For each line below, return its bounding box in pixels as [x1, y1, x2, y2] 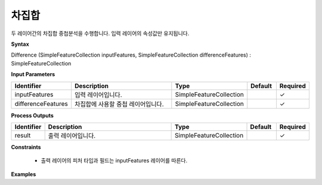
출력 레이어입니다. [48, 131, 96, 140]
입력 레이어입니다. [75, 90, 122, 99]
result [14, 131, 31, 139]
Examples [11, 170, 36, 178]
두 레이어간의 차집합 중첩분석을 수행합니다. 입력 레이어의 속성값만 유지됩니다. [11, 30, 190, 37]
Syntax [11, 40, 29, 48]
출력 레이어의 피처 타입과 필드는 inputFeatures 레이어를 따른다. [41, 157, 188, 164]
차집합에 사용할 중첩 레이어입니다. [75, 100, 164, 108]
